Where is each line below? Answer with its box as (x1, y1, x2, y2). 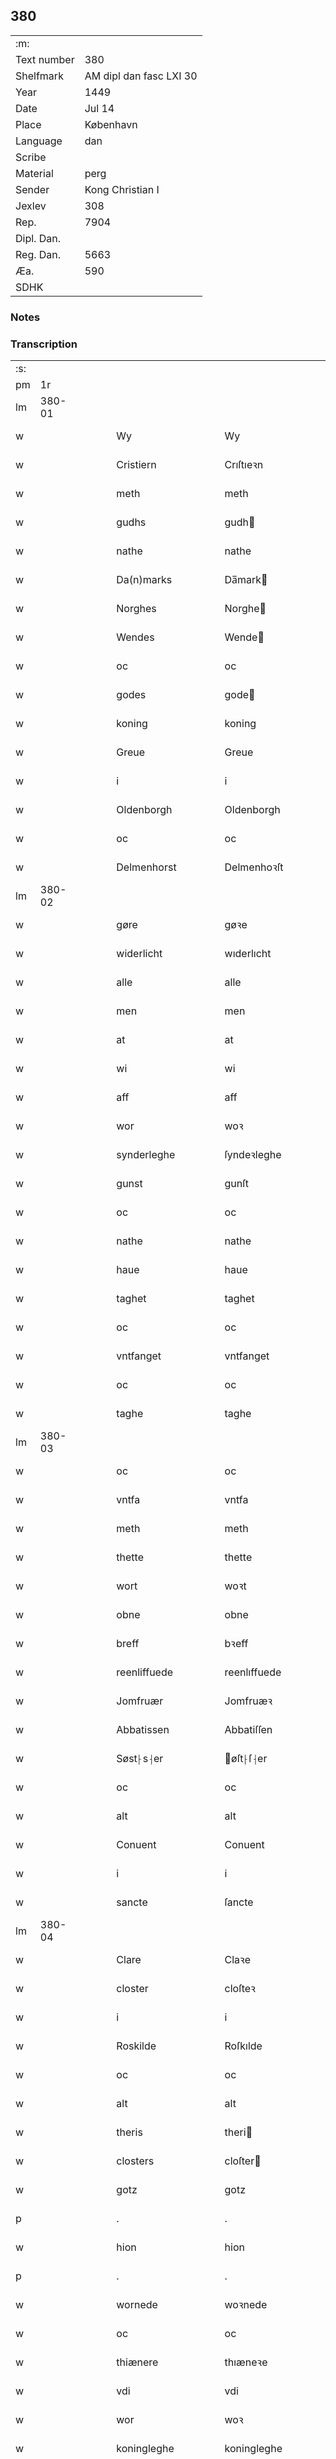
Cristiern (116, 458, 157, 472)
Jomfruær (116, 1694, 164, 1708)
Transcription (10, 337, 78, 351)
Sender (15, 182, 50, 196)
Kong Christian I (84, 182, 160, 196)
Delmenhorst (116, 860, 177, 874)
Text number (15, 52, 75, 66)
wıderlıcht (224, 947, 272, 961)
